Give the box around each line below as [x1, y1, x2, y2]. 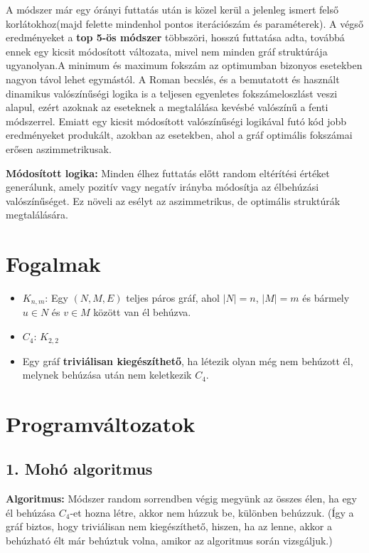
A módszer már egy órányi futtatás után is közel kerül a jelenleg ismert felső [6, 2, 338, 16]
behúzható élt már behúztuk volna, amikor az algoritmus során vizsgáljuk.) [6, 533, 333, 548]
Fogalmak [6, 249, 101, 278]
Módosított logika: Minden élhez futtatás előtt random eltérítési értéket [6, 165, 330, 180]
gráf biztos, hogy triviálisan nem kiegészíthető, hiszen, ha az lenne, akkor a [6, 519, 332, 534]
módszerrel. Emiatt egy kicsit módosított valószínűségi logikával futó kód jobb [6, 113, 346, 128]
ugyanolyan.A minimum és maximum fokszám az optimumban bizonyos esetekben [6, 58, 363, 73]
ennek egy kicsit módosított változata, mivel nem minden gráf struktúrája [6, 43, 328, 58]
